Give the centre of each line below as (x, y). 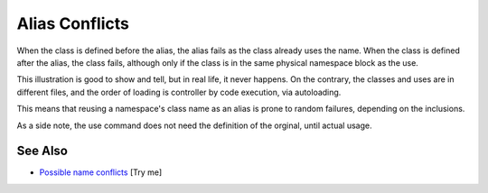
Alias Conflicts (73, 23)
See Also (42, 151)
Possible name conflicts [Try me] (101, 172)
